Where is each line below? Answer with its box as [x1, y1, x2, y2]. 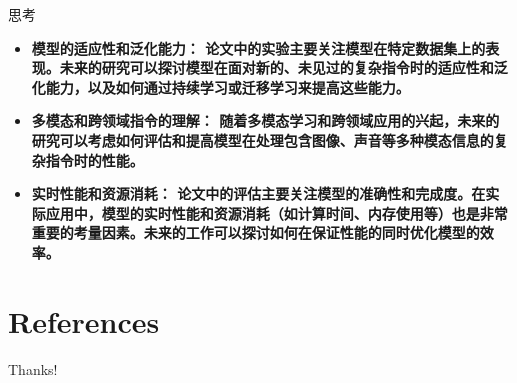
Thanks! [8, 358, 58, 379]
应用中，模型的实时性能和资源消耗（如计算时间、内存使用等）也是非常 [45, 202, 508, 223]
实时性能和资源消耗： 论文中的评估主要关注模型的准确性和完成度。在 [31, 183, 486, 204]
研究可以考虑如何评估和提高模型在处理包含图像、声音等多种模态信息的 [31, 129, 494, 150]
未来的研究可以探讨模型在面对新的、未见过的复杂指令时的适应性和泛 [59, 57, 508, 78]
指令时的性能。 [45, 149, 144, 170]
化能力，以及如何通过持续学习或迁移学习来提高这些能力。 [31, 76, 410, 97]
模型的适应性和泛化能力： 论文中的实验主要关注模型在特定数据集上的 [31, 37, 486, 58]
